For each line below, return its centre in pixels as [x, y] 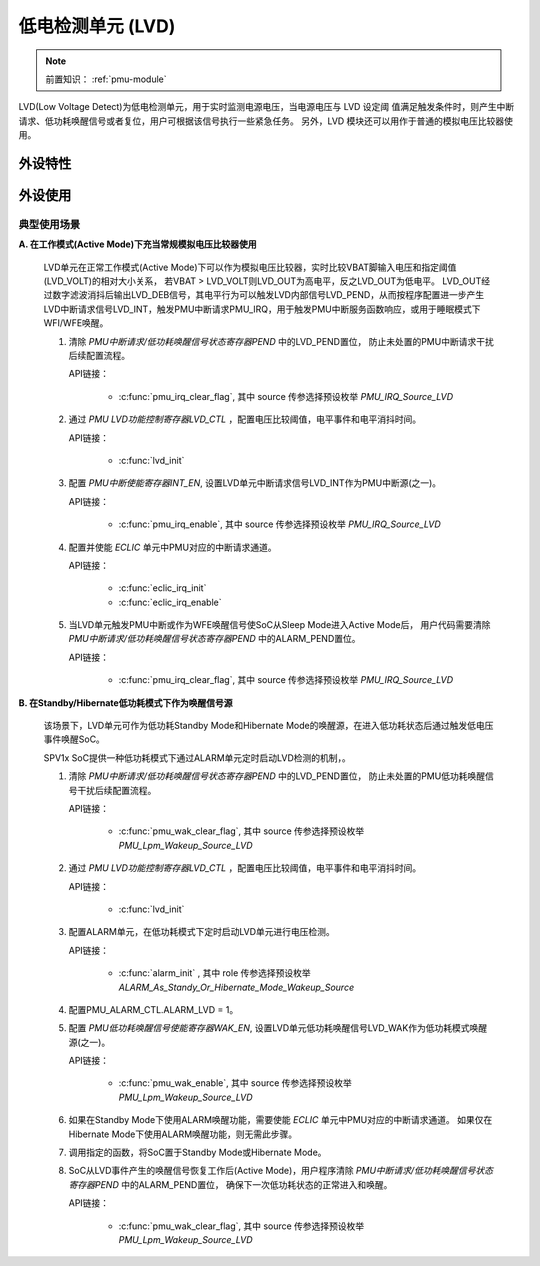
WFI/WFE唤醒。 [76, 323]
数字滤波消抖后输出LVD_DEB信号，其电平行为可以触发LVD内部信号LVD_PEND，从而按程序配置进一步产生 [268, 295]
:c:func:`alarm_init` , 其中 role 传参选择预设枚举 [214, 973]
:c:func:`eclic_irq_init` [162, 588]
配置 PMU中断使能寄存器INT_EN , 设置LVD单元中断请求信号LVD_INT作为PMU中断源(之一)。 [255, 483]
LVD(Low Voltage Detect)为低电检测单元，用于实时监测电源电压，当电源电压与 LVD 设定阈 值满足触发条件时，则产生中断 [266, 107]
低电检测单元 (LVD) [97, 26]
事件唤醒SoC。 [74, 739]
